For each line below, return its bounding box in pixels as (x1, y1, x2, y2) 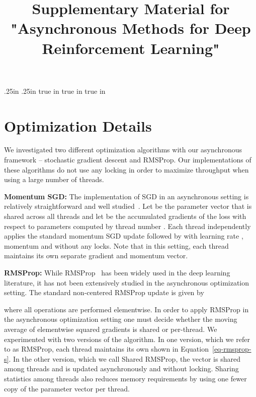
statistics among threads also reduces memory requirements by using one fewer (4, 373, 247, 383)
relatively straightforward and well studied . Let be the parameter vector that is (4, 201, 252, 211)
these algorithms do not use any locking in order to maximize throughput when (4, 164, 249, 175)
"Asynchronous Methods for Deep (11, 18, 251, 38)
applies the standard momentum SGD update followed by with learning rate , (4, 231, 243, 241)
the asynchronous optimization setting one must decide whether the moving (4, 314, 237, 324)
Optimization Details (4, 115, 152, 136)
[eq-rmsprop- (212, 344, 251, 354)
